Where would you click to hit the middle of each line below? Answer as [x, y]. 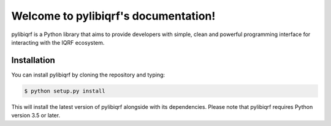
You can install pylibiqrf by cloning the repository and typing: [88, 75]
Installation [33, 60]
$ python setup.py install [65, 91]
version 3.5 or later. [36, 116]
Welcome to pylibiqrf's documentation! [113, 16]
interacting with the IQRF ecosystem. [58, 42]
